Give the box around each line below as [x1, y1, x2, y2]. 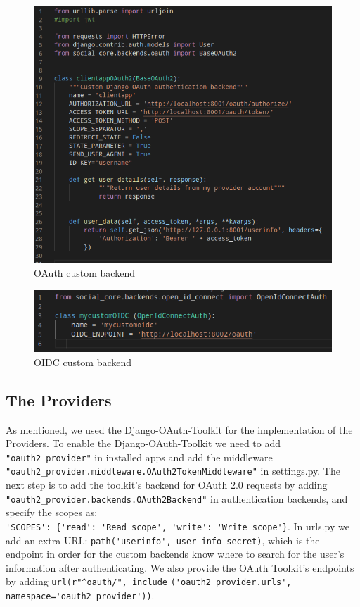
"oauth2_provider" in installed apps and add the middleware [6, 449, 273, 464]
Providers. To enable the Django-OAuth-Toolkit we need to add [6, 436, 281, 451]
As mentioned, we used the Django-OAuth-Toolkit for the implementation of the [6, 422, 353, 437]
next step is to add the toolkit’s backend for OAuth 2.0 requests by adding [6, 477, 328, 492]
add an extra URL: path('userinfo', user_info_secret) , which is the [6, 532, 320, 547]
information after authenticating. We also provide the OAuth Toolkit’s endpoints [6, 560, 354, 575]
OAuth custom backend [34, 265, 135, 280]
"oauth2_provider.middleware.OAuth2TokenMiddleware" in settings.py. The [6, 463, 340, 478]
